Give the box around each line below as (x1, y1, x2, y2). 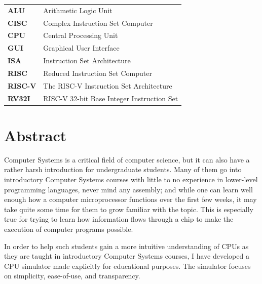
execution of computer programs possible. (4, 224, 133, 234)
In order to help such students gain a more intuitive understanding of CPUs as (4, 240, 249, 251)
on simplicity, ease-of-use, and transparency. (4, 270, 140, 281)
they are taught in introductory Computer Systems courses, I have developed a (4, 251, 249, 261)
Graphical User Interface (43, 43, 120, 53)
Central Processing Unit (43, 30, 118, 40)
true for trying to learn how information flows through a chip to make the (4, 214, 234, 224)
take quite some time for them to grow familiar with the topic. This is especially (4, 204, 253, 214)
